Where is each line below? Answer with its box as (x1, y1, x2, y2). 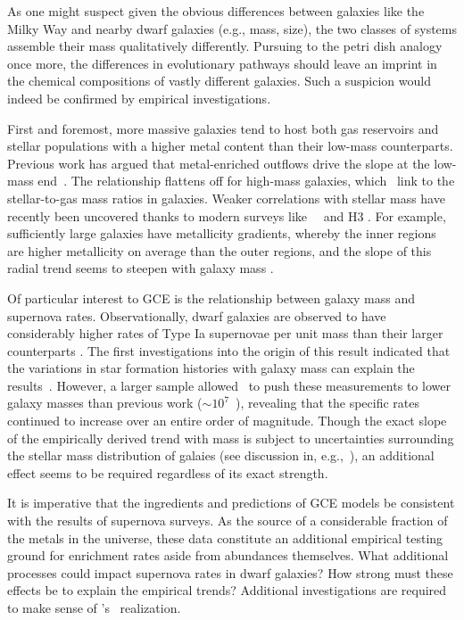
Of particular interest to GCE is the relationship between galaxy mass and (7, 288, 416, 307)
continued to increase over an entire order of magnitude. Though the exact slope (7, 411, 447, 430)
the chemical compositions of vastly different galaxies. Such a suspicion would (7, 71, 431, 90)
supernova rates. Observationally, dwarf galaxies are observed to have (7, 306, 386, 325)
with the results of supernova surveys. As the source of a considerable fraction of (7, 511, 448, 530)
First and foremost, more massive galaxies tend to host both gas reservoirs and (7, 119, 439, 137)
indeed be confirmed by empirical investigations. (7, 88, 271, 107)
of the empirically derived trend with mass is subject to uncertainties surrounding (7, 428, 454, 447)
